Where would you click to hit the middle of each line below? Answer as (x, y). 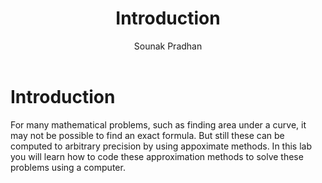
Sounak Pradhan (168, 46)
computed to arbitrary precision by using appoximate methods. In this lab (161, 146)
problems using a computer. (68, 167)
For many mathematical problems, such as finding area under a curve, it (158, 124)
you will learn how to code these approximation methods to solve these (157, 156)
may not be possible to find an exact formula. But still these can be (147, 135)
